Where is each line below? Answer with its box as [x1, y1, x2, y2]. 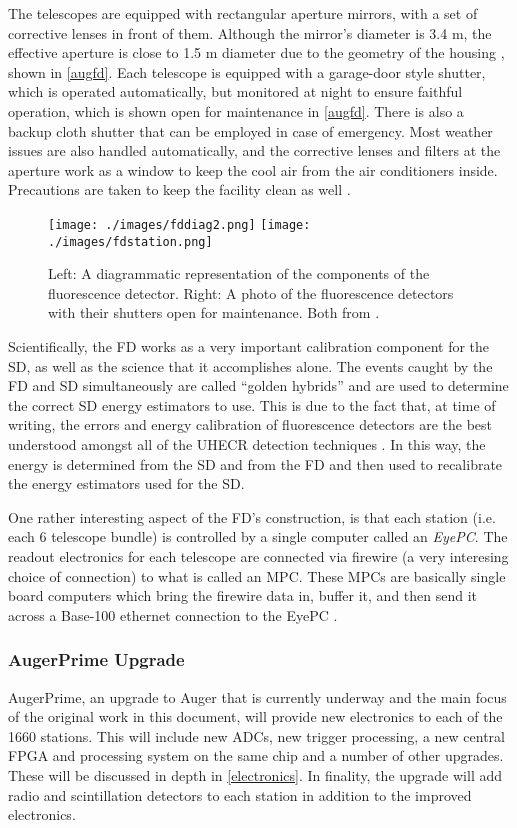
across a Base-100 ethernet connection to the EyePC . [8, 604, 338, 625]
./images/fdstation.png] [48, 234, 213, 249]
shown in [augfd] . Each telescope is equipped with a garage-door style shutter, [8, 61, 486, 82]
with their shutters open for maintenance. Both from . [48, 302, 380, 323]
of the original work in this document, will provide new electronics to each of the [8, 706, 503, 727]
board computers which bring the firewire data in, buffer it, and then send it [8, 585, 478, 606]
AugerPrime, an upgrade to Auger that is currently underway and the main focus [8, 686, 507, 707]
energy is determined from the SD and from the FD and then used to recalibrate [8, 453, 503, 474]
